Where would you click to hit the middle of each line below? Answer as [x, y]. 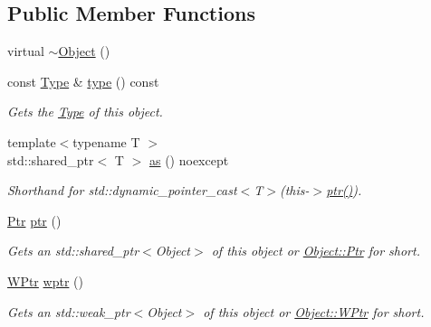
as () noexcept [189, 159]
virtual [26, 51]
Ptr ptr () [34, 220]
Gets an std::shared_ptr [73, 251]
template [32, 141]
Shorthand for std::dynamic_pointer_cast [122, 190]
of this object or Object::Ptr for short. [316, 251]
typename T [106, 141]
